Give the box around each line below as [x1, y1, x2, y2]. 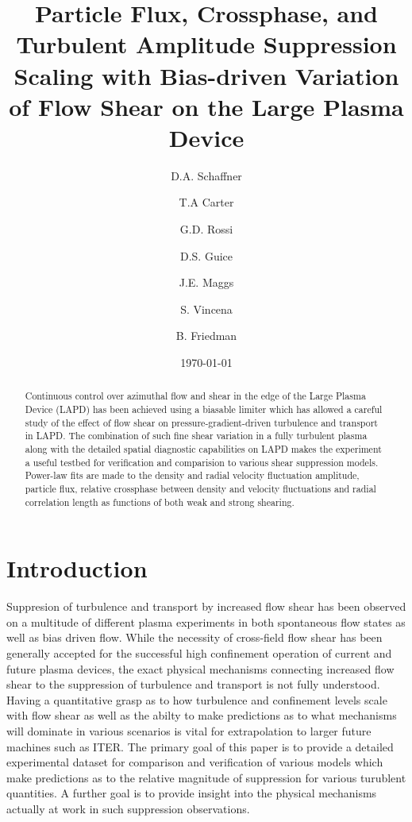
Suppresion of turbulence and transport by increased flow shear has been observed [6, 598, 406, 615]
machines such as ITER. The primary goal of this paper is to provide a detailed [6, 738, 394, 754]
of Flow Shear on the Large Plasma [9, 90, 404, 122]
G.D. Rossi [179, 221, 233, 237]
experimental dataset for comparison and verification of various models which [6, 754, 383, 770]
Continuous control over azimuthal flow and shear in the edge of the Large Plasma [25, 389, 366, 403]
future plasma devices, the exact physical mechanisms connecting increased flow [6, 660, 395, 677]
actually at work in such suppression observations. [6, 800, 250, 816]
